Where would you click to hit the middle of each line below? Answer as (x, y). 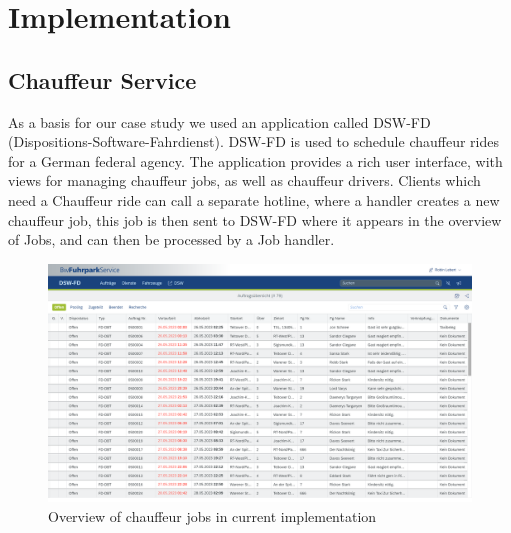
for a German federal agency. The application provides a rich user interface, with (255, 160)
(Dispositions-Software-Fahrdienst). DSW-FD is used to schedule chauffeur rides (253, 141)
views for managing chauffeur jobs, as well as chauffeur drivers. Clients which (244, 180)
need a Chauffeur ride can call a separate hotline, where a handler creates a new (254, 199)
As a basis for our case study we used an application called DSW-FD (219, 121)
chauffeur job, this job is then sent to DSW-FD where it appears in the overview (255, 219)
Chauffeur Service (102, 79)
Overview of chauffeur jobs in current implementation (212, 515)
